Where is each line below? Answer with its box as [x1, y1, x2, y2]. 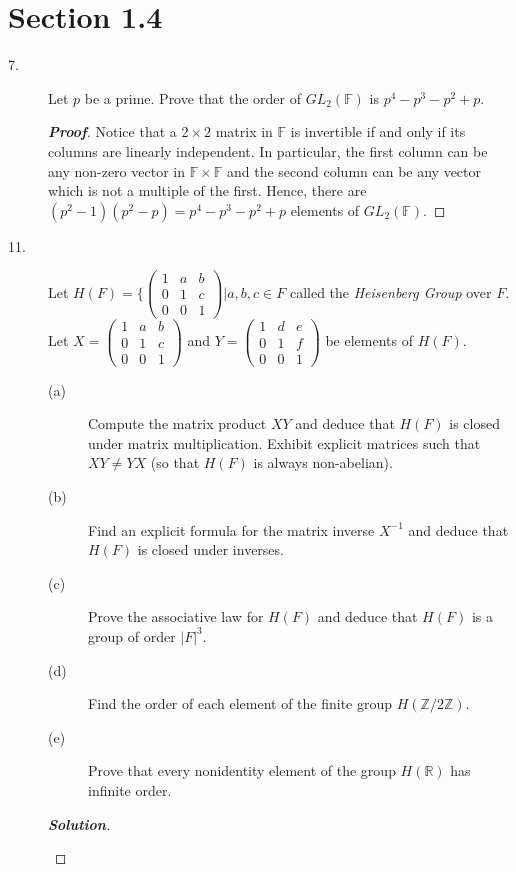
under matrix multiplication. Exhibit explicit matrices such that [88, 432, 481, 453]
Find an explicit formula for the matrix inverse [88, 519, 375, 540]
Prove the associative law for [88, 606, 264, 627]
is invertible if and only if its [290, 121, 466, 142]
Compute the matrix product [88, 413, 267, 434]
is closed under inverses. [137, 539, 284, 560]
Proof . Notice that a [48, 121, 177, 142]
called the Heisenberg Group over [289, 281, 492, 302]
